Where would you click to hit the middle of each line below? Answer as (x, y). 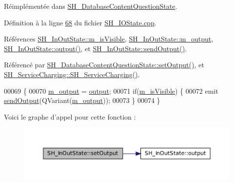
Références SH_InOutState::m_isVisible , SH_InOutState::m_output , (109, 39)
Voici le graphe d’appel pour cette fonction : (70, 116)
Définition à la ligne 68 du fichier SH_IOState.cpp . (80, 22)
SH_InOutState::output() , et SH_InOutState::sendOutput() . (96, 48)
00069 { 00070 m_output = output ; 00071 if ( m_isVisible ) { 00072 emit (111, 91)
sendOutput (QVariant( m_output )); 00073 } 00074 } (82, 100)
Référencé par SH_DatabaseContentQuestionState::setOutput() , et (104, 65)
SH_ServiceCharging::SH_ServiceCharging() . (72, 74)
